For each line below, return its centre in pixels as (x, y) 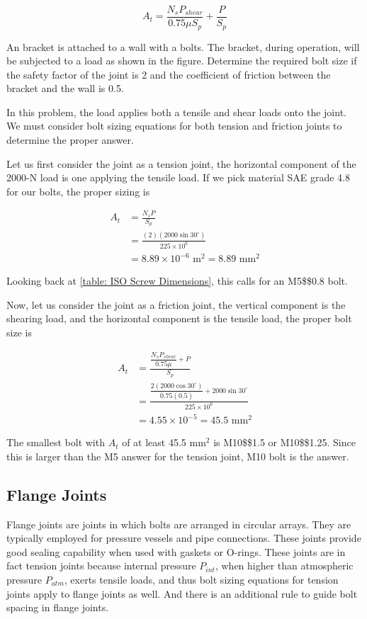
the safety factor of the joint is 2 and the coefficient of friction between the (169, 74)
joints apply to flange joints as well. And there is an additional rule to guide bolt (182, 593)
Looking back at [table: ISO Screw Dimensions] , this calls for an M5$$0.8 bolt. (177, 281)
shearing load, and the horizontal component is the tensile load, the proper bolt (179, 318)
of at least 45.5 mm (164, 442)
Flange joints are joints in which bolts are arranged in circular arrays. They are (179, 524)
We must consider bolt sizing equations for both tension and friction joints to (174, 126)
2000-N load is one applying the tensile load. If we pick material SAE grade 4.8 (178, 177)
